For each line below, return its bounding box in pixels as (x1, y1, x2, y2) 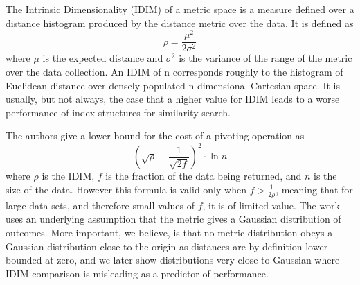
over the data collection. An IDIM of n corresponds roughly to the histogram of (6, 64, 343, 78)
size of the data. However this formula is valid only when (6, 182, 246, 196)
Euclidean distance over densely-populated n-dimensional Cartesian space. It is (6, 78, 340, 92)
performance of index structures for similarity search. (6, 105, 231, 119)
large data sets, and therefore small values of (6, 198, 195, 212)
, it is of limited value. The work (202, 198, 340, 212)
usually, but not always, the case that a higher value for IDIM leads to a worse (6, 92, 340, 106)
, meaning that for (276, 182, 353, 196)
